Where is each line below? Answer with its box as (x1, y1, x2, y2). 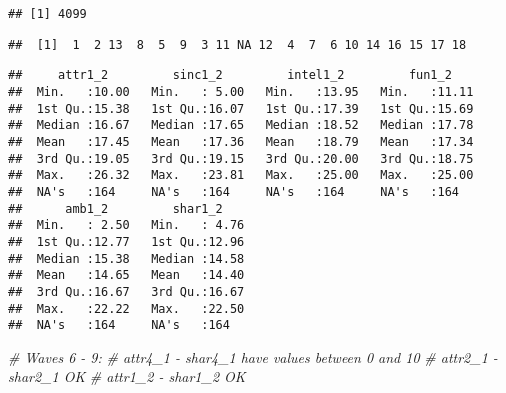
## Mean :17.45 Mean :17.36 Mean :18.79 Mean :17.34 (8, 134, 474, 149)
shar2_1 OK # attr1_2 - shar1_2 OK (8, 366, 246, 387)
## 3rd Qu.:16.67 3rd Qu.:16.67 (8, 284, 245, 299)
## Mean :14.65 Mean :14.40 (8, 268, 245, 283)
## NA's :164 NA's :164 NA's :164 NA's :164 (8, 184, 460, 199)
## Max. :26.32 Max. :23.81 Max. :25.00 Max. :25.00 (8, 168, 474, 183)
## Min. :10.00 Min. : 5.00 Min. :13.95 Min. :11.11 (8, 84, 474, 99)
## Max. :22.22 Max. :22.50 (8, 301, 245, 316)
